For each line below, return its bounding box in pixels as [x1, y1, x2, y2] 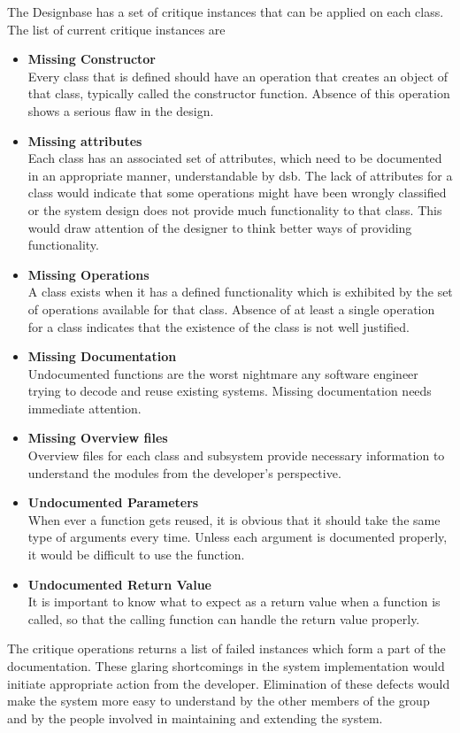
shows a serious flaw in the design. [27, 101, 214, 120]
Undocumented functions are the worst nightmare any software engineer [27, 364, 418, 382]
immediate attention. [27, 398, 142, 417]
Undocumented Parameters [27, 493, 199, 512]
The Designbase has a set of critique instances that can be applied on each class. [7, 3, 444, 20]
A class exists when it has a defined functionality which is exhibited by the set [27, 282, 453, 301]
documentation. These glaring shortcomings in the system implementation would [7, 657, 445, 675]
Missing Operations [27, 265, 149, 283]
